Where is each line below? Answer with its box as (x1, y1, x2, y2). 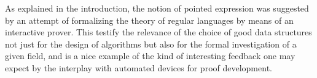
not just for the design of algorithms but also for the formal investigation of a (5, 37, 297, 50)
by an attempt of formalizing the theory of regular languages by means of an (5, 13, 294, 26)
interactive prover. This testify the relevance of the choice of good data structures (5, 26, 312, 38)
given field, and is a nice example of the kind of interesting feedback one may (5, 49, 295, 62)
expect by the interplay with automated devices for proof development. (5, 61, 272, 74)
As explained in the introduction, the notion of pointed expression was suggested (5, 2, 309, 14)
